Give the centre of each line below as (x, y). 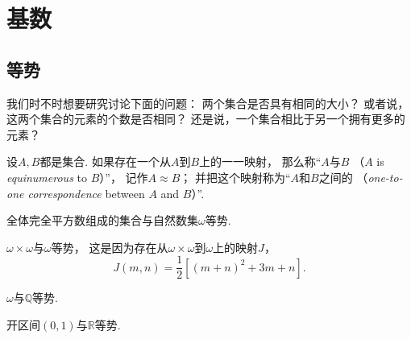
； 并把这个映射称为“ (235, 177)
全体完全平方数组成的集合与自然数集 (102, 220)
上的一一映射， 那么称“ (260, 161)
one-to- (385, 177)
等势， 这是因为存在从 (110, 247)
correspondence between (86, 193)
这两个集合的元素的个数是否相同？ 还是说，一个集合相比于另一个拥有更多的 (206, 119)
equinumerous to (47, 177)
